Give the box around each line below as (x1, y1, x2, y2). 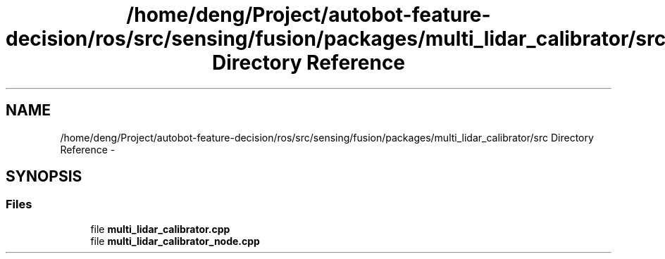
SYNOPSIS (6, 168, 82, 186)
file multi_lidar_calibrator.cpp (90, 222, 230, 235)
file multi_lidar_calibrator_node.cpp (90, 234, 260, 247)
